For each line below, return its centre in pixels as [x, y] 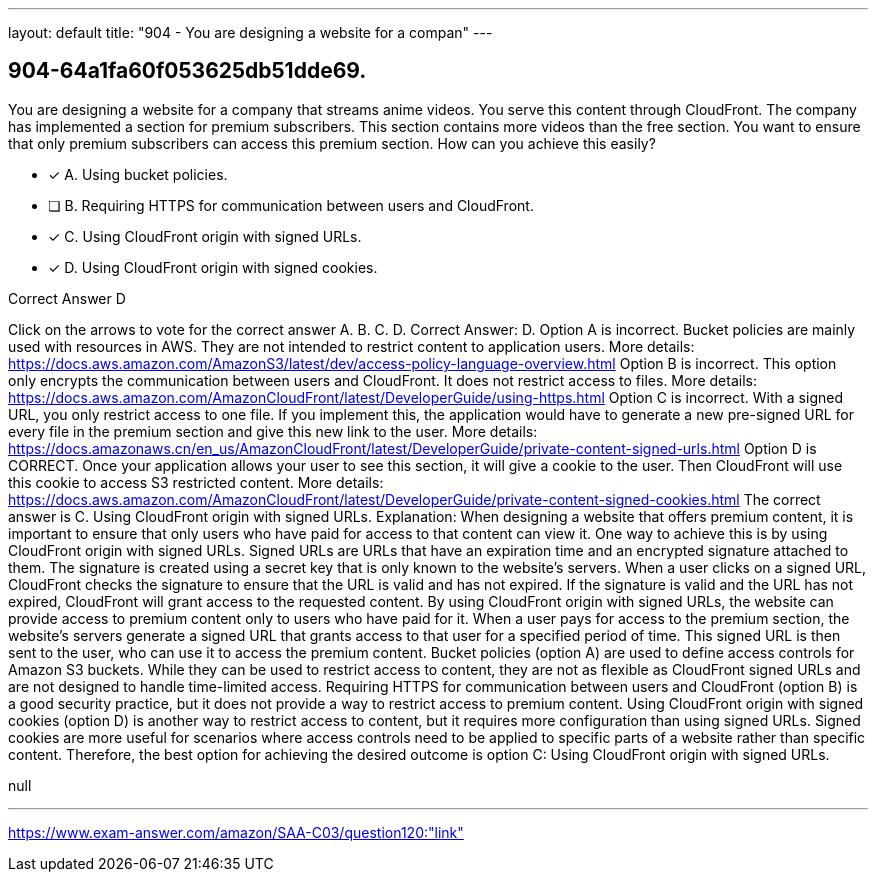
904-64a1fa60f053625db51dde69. [187, 71]
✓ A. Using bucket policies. [138, 174]
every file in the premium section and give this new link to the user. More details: [273, 431]
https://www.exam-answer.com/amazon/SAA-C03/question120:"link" [236, 832]
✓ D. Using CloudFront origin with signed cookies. [213, 267]
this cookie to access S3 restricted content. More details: [196, 482]
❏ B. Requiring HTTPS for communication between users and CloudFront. [291, 205]
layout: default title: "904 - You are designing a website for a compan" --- [250, 32]
